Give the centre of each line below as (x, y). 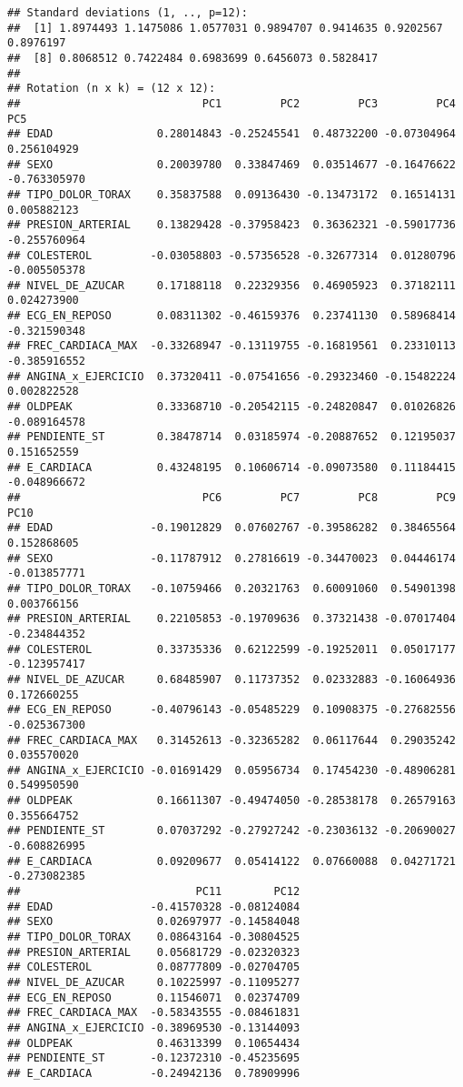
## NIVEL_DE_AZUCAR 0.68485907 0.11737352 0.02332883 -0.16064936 (231, 679)
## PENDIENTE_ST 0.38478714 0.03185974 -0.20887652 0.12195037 (231, 437)
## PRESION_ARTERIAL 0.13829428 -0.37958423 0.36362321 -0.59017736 (231, 225)
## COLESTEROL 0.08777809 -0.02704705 (154, 967)
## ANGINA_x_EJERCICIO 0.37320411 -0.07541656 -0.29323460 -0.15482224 (231, 376)
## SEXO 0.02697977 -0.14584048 (154, 922)
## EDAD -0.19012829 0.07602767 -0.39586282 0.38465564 (231, 528)
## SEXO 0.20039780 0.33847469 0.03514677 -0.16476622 (231, 164)
